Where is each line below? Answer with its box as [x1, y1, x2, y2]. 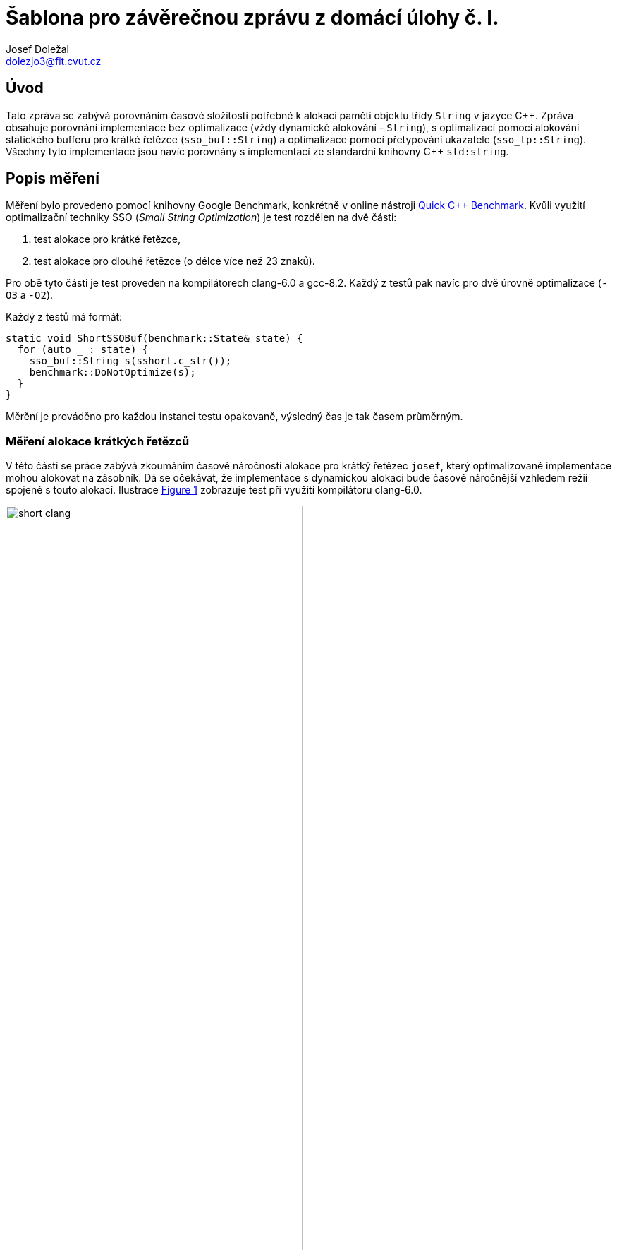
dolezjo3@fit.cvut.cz [6, 54, 102, 67]
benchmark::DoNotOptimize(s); [29, 366, 196, 378]
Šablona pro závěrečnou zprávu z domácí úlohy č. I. [6, 6, 499, 30]
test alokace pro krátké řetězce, [34, 233, 181, 246]
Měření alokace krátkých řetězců [6, 433, 190, 448]
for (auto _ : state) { [17, 344, 149, 356]
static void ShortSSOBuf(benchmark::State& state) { [6, 333, 303, 345]
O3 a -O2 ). [6, 289, 54, 301]
